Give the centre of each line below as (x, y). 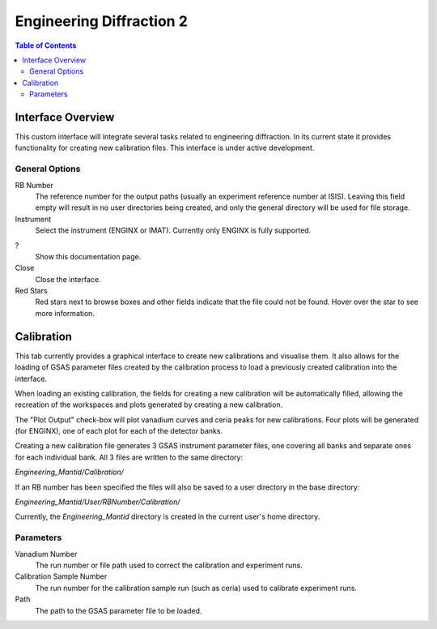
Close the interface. (68, 279)
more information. (65, 313)
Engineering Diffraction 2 (101, 21)
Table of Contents (46, 45)
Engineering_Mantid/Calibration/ (70, 472)
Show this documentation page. (88, 256)
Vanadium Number (46, 554)
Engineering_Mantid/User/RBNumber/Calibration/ (98, 502)
